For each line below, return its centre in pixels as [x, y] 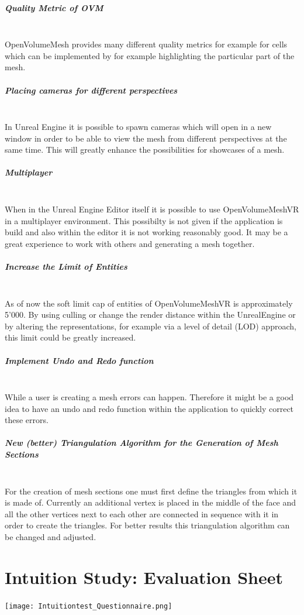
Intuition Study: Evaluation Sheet [144, 577]
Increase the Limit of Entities [66, 266]
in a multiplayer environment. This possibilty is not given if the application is [144, 220]
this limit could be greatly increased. [70, 337]
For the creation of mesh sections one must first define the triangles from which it [151, 491]
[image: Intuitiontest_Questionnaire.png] [89, 606]
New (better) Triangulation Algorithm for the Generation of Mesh [141, 443]
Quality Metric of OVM [54, 7]
